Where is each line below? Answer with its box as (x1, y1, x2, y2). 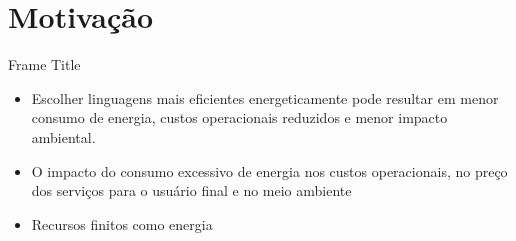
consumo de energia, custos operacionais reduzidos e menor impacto (31, 107, 448, 128)
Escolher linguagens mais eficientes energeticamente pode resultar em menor (31, 87, 499, 108)
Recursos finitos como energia (31, 213, 213, 234)
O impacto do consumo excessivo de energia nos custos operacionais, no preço (31, 160, 508, 181)
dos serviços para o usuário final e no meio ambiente (31, 180, 352, 201)
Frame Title (8, 54, 81, 75)
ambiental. (31, 126, 96, 147)
